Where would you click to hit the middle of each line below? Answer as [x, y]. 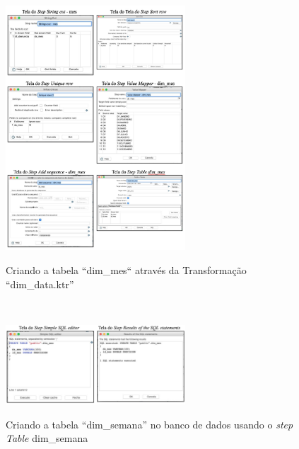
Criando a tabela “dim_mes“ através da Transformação [126, 270]
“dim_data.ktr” [40, 284]
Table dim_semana [47, 438]
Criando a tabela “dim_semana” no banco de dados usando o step [149, 424]
